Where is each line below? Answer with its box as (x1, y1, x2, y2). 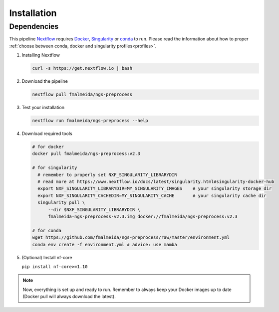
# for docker (32, 144, 64, 150)
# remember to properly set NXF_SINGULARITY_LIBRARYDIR (37, 172, 177, 177)
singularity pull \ (37, 200, 85, 205)
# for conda (32, 227, 62, 233)
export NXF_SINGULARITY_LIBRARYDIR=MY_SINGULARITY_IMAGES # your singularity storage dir (37, 186, 272, 191)
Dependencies (9, 22, 59, 31)
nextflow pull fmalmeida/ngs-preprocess (32, 92, 132, 97)
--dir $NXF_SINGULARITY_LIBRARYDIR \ (48, 207, 141, 212)
